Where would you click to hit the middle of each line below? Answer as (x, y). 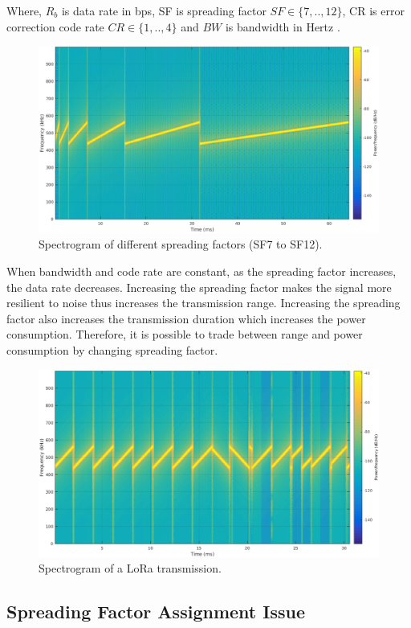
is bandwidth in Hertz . (283, 26)
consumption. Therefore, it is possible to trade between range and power (185, 334)
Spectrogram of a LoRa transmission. (130, 568)
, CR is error (373, 10)
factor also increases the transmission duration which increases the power (186, 318)
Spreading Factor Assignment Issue (156, 612)
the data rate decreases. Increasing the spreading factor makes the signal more (199, 287)
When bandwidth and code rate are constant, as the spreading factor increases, (201, 271)
